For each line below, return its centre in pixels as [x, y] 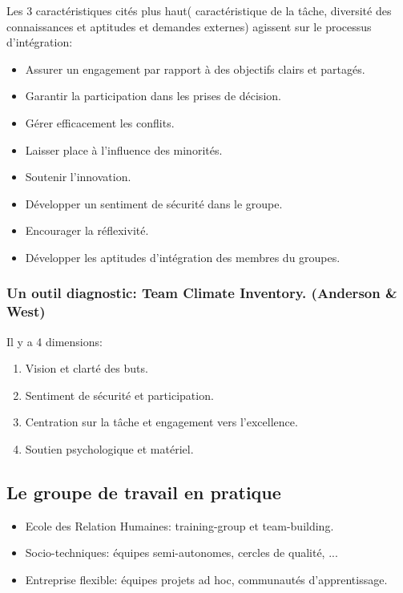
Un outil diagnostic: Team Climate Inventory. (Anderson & [202, 293]
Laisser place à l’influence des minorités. [124, 149]
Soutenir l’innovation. [78, 177]
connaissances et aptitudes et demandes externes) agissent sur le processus [189, 26]
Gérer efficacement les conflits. [100, 122]
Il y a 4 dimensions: [54, 341]
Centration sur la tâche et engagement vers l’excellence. [161, 422]
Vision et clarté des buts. [87, 368]
